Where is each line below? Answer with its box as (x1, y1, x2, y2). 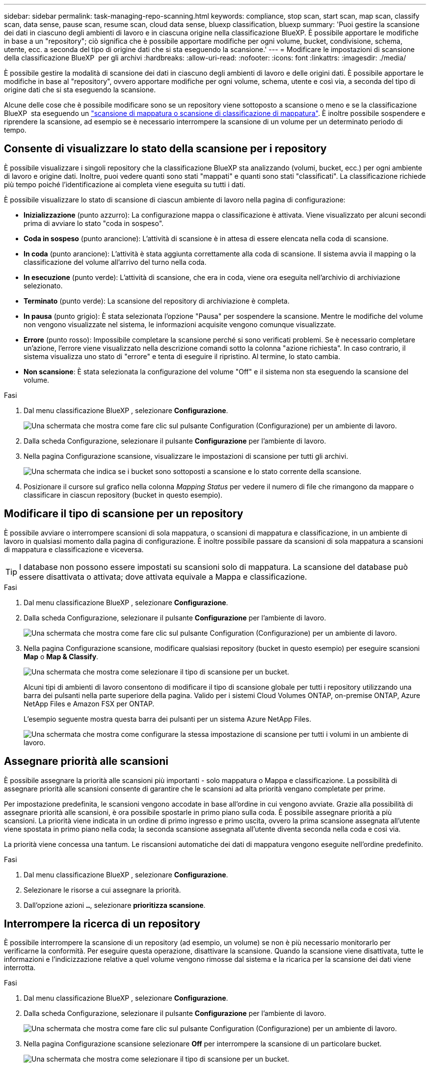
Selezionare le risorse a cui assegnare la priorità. (24, 885, 181, 894)
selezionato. (24, 281, 63, 290)
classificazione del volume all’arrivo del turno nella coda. (24, 257, 207, 266)
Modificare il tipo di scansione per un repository (4, 507, 243, 520)
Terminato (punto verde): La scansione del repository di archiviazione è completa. (24, 296, 290, 305)
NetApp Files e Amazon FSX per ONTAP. (24, 699, 155, 708)
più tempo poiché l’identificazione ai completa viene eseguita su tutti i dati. (4, 180, 245, 189)
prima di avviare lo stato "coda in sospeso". (24, 219, 164, 227)
